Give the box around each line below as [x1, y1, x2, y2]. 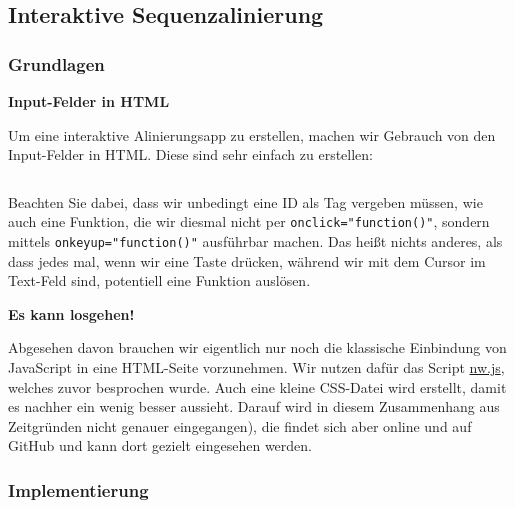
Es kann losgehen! [8, 303, 135, 324]
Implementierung [8, 477, 149, 502]
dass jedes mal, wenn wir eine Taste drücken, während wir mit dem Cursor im [8, 250, 486, 271]
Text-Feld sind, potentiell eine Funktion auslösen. [8, 270, 311, 291]
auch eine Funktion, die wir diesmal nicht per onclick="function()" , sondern [8, 211, 490, 232]
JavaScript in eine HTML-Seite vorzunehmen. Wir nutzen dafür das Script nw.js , [8, 357, 505, 378]
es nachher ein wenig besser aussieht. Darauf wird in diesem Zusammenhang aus [8, 396, 500, 417]
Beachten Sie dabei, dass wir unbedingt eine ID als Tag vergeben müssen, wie [8, 191, 483, 212]
